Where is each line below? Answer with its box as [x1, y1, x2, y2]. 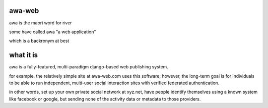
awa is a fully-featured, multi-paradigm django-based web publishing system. [9, 64, 168, 70]
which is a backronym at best [9, 38, 69, 44]
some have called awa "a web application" [9, 29, 96, 35]
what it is [9, 51, 38, 59]
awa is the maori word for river [9, 20, 72, 26]
